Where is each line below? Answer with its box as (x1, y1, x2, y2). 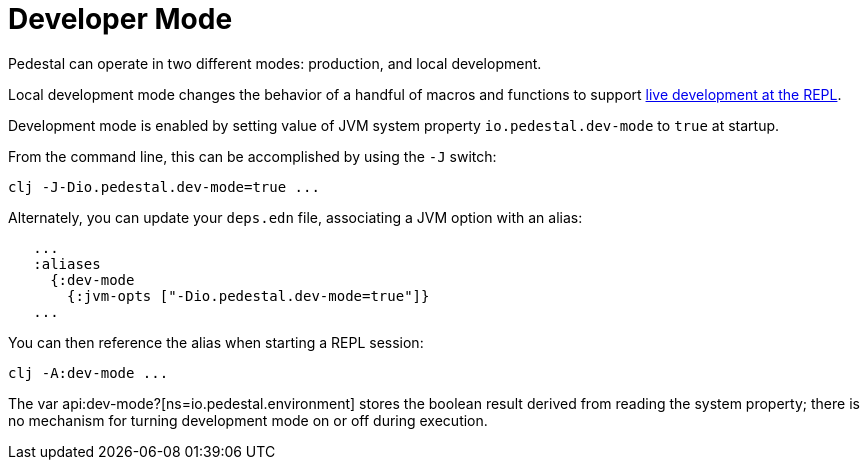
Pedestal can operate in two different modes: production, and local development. (8, 54, 542, 72)
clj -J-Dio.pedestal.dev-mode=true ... (8, 178, 320, 195)
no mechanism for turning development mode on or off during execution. (8, 411, 488, 429)
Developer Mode (8, 2, 233, 36)
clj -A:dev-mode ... (8, 364, 169, 381)
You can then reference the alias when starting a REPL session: (8, 333, 424, 351)
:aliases (33, 255, 101, 272)
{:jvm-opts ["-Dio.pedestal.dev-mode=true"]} (67, 287, 430, 304)
